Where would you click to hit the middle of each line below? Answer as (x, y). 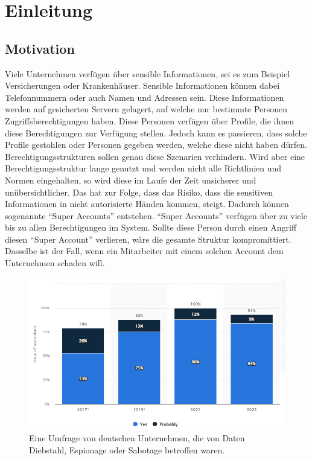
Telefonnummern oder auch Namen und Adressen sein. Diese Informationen (145, 97)
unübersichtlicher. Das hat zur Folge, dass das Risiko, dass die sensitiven (139, 192)
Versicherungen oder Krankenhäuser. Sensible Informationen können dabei (142, 85)
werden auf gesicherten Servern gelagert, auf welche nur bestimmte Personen (146, 109)
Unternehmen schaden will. (55, 263)
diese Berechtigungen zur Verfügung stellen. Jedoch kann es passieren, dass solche (156, 133)
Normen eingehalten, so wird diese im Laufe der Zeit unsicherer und (131, 180)
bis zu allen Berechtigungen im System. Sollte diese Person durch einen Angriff (151, 227)
